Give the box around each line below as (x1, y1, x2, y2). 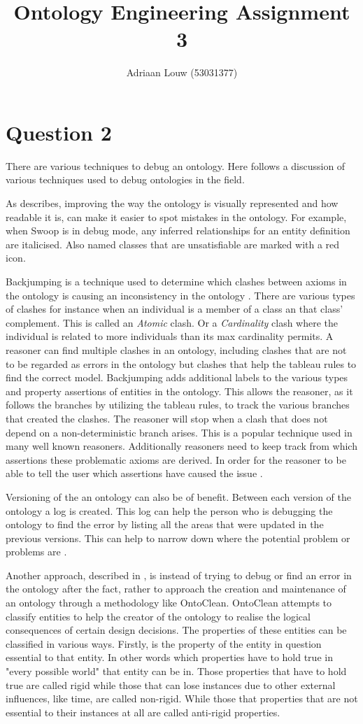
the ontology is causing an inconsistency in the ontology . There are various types (6, 288, 355, 302)
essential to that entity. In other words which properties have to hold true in (6, 650, 333, 665)
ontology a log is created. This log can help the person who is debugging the (6, 503, 333, 518)
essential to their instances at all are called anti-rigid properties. (6, 704, 280, 719)
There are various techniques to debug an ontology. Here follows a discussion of (6, 158, 346, 173)
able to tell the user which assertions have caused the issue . (6, 466, 263, 481)
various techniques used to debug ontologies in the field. (6, 172, 245, 187)
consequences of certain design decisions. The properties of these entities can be (6, 623, 347, 637)
